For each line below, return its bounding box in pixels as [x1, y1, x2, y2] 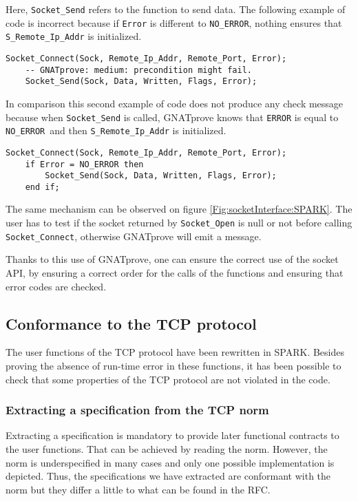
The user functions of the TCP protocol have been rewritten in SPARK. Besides [6, 345, 345, 359]
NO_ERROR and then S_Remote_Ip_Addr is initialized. [6, 123, 227, 138]
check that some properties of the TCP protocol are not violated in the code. [6, 372, 330, 386]
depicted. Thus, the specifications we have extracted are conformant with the [6, 469, 331, 483]
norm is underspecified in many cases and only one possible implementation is [6, 455, 335, 469]
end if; [25, 182, 60, 192]
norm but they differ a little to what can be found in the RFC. [6, 482, 271, 496]
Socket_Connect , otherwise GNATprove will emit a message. [6, 228, 262, 243]
